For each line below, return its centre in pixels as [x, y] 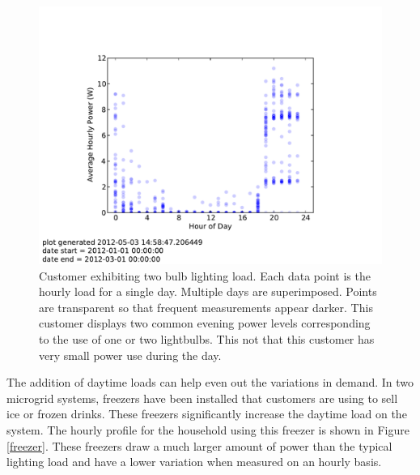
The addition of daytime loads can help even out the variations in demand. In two [210, 382]
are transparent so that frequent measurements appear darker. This [206, 307]
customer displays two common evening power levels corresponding [205, 323]
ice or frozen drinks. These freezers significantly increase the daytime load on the [207, 414]
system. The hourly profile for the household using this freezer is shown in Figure [208, 429]
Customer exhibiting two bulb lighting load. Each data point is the [205, 275]
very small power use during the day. [130, 355]
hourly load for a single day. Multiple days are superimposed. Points [208, 291]
